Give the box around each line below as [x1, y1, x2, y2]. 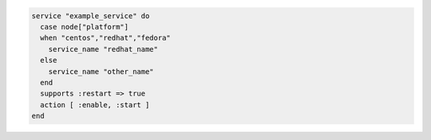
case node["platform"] [40, 22, 129, 31]
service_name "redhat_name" [48, 45, 159, 53]
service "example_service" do [31, 11, 150, 20]
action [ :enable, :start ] [40, 100, 150, 109]
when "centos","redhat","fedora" [40, 33, 171, 43]
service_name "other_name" [48, 67, 155, 76]
